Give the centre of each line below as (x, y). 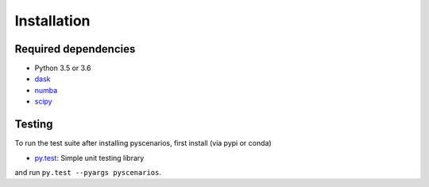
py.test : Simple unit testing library (89, 158)
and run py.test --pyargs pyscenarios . (88, 172)
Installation (52, 21)
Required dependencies (75, 49)
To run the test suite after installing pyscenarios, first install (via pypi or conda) (143, 143)
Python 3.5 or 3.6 (63, 68)
